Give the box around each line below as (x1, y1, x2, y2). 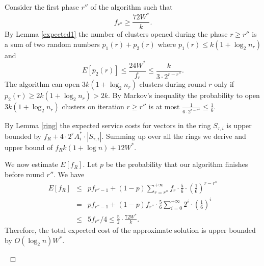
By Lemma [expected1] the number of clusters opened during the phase (5, 29, 228, 39)
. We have (54, 168, 85, 179)
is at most (148, 101, 180, 112)
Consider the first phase (5, 2, 79, 12)
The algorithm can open (5, 79, 80, 89)
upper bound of (5, 141, 53, 152)
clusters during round (139, 79, 206, 89)
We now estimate (5, 159, 58, 170)
